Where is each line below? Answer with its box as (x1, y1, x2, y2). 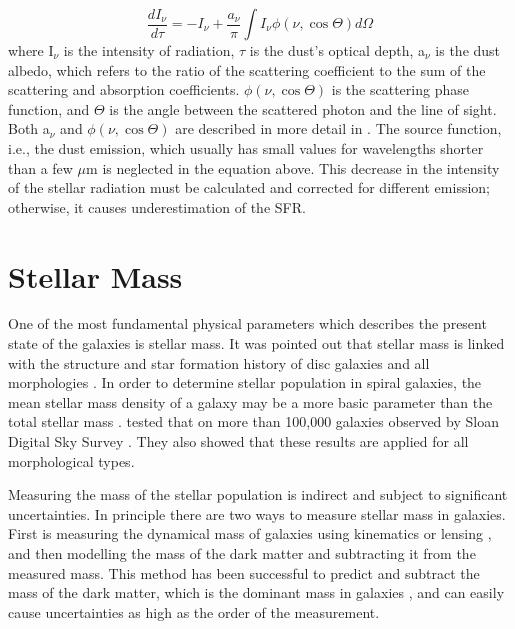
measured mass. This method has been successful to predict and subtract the (8, 562, 480, 583)
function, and (8, 98, 90, 119)
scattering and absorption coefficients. (8, 79, 240, 100)
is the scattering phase (331, 79, 469, 100)
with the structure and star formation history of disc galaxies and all (8, 352, 430, 373)
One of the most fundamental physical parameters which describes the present (8, 313, 487, 334)
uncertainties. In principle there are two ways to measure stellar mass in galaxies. (8, 503, 506, 524)
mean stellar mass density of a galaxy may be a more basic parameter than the (8, 391, 493, 412)
